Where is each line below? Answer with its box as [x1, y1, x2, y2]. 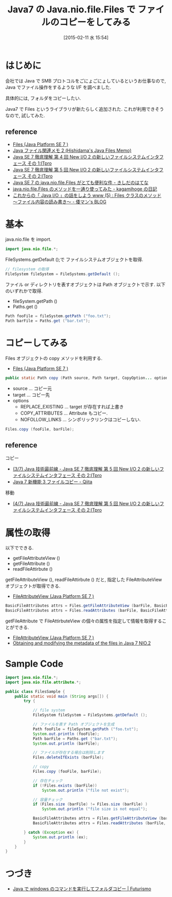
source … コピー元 [12, 385, 52, 392]
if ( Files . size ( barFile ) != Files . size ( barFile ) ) [32, 802, 148, 807]
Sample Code [5, 658, 63, 670]
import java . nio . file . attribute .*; [5, 679, 81, 685]
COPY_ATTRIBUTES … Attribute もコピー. [20, 410, 108, 416]
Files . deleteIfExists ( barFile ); [32, 755, 104, 760]
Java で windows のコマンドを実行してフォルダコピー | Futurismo [12, 886, 152, 892]
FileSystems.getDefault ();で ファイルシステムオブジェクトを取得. [5, 257, 143, 263]
